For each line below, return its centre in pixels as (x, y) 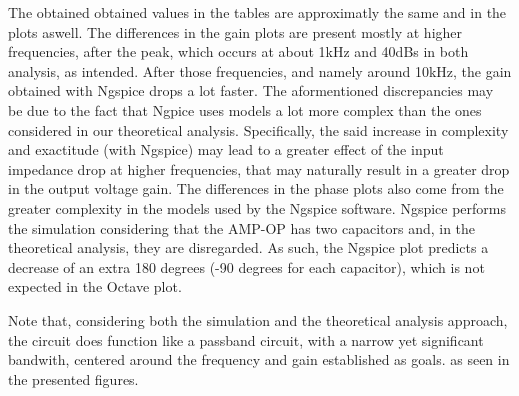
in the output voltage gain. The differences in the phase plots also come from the (256, 188)
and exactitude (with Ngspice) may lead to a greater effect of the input (226, 149)
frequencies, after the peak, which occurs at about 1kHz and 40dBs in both (238, 51)
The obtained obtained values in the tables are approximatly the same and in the (257, 12)
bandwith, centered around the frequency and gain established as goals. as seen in (259, 359)
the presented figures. (73, 378)
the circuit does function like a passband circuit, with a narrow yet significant (246, 339)
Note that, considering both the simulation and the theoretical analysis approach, (258, 319)
